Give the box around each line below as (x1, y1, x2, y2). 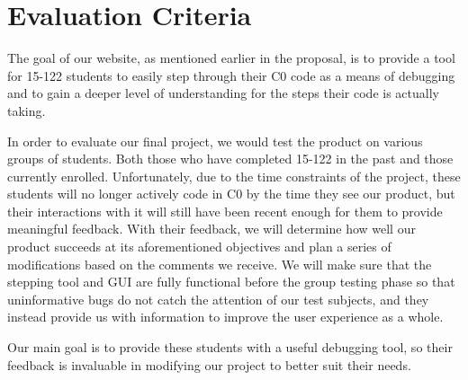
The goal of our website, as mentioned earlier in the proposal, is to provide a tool (7, 49, 455, 67)
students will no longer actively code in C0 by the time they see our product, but (7, 184, 455, 203)
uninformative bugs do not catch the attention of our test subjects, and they (7, 289, 429, 308)
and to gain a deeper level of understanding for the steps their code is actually (7, 84, 439, 102)
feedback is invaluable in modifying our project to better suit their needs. (7, 355, 411, 374)
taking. (7, 101, 46, 119)
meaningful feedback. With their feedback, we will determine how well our (7, 219, 416, 238)
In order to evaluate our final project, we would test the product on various (7, 131, 423, 150)
